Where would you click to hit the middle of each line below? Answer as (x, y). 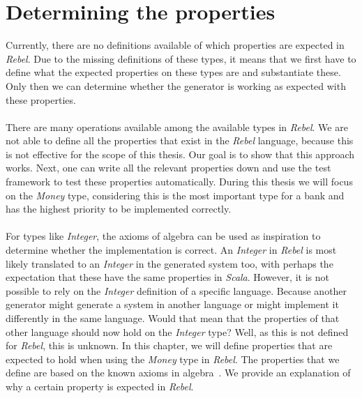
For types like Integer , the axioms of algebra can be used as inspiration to (163, 236)
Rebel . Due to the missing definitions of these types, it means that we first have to (181, 58)
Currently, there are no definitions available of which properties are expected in (175, 45)
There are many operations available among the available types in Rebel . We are (177, 127)
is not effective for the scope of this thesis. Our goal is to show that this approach (180, 154)
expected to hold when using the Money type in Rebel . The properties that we (173, 359)
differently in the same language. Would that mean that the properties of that (173, 318)
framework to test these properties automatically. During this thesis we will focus (179, 182)
